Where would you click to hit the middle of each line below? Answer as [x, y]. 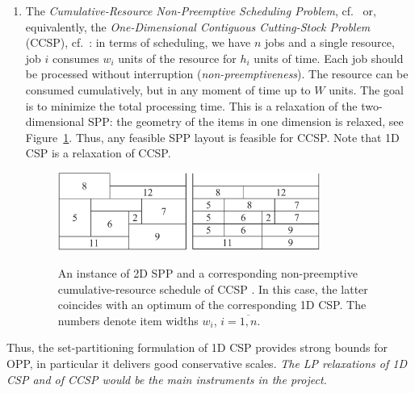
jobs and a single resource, [329, 42]
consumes [76, 58]
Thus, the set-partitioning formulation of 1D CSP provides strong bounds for [197, 347]
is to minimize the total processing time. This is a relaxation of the [191, 105]
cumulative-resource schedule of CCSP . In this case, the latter [213, 288]
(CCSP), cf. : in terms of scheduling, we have [138, 42]
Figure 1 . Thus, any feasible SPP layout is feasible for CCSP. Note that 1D [212, 137]
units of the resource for [177, 58]
